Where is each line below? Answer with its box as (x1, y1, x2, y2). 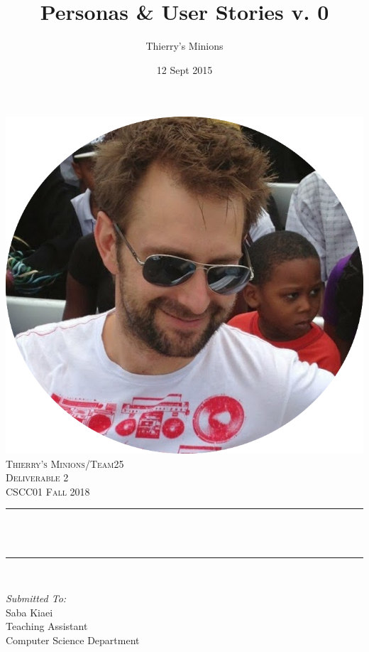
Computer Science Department (6, 633, 140, 648)
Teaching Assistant (6, 619, 88, 634)
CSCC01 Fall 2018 (6, 483, 90, 498)
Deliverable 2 (6, 470, 69, 485)
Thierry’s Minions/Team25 (6, 456, 124, 471)
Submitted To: (6, 591, 67, 606)
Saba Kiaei (6, 604, 53, 619)
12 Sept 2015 (156, 62, 213, 77)
